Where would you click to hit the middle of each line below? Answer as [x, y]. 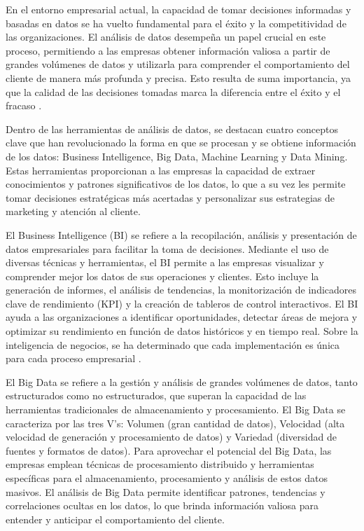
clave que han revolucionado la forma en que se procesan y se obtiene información [181, 143]
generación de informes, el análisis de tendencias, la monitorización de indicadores [181, 290]
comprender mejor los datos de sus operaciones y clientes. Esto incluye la [162, 276]
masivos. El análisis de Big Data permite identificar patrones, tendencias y [166, 491]
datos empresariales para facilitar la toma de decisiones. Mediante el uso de [167, 248]
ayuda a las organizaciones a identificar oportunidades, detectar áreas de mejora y [182, 317]
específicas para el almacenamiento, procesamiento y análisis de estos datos [167, 478]
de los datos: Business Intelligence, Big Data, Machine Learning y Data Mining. [177, 156]
